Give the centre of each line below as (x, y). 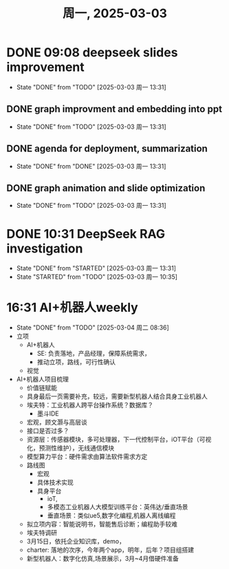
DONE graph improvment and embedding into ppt (115, 109)
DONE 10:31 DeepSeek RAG (86, 234)
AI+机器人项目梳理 (43, 379)
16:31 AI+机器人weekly (72, 307)
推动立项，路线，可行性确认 (76, 362)
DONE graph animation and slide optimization (106, 188)
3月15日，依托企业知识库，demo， (76, 541)
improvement (46, 67)
